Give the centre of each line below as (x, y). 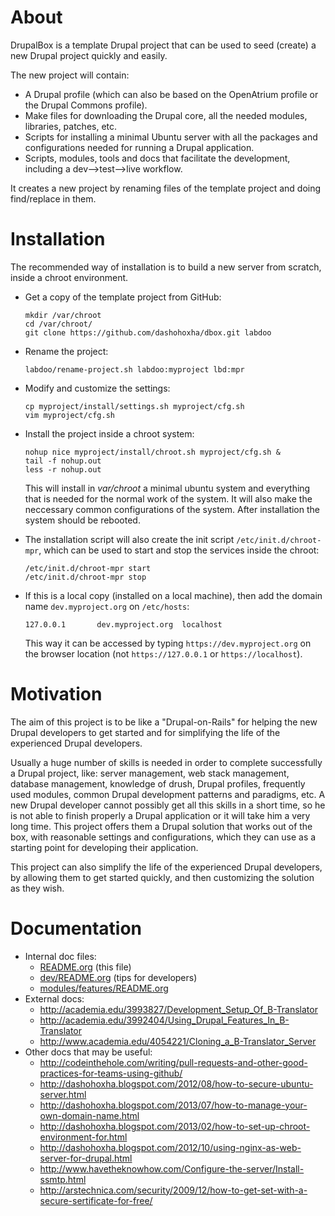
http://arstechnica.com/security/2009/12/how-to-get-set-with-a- (173, 1190)
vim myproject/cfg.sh (69, 415)
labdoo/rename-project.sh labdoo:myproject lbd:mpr (134, 369)
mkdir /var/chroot (63, 315)
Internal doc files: (60, 956)
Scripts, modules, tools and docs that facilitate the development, (157, 158)
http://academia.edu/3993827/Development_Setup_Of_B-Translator (178, 1009)
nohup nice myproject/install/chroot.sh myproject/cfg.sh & (152, 452)
